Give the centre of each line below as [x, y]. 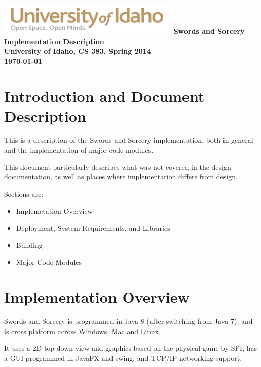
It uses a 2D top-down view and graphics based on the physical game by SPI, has [131, 348]
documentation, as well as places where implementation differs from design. [121, 177]
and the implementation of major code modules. [79, 150]
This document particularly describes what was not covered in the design [118, 167]
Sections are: [24, 194]
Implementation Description [54, 41]
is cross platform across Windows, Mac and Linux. [82, 331]
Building [29, 245]
